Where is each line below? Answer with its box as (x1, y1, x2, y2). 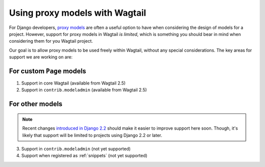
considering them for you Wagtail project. (9, 38, 93, 44)
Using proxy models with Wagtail (9, 7, 147, 18)
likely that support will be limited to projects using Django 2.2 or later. (22, 132, 162, 138)
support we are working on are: (9, 54, 73, 60)
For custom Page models (9, 67, 86, 75)
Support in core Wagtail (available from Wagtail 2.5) (21, 80, 126, 86)
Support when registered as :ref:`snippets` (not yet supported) (21, 153, 148, 159)
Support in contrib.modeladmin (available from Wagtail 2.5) (21, 87, 147, 93)
